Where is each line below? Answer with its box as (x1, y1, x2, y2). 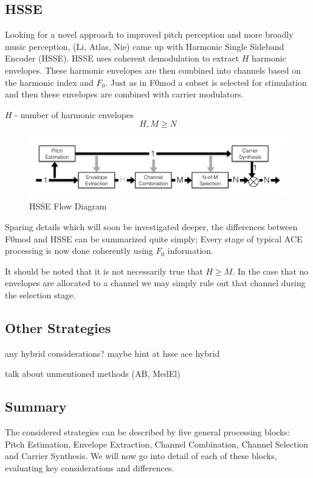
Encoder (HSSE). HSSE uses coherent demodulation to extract (5, 52, 239, 65)
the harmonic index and (5, 76, 94, 88)
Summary (5, 397, 67, 416)
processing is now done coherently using (5, 244, 153, 257)
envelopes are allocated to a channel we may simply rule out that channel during (5, 276, 306, 289)
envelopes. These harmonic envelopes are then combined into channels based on (5, 63, 301, 76)
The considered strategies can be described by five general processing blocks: (5, 426, 290, 438)
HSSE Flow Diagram (29, 200, 107, 213)
